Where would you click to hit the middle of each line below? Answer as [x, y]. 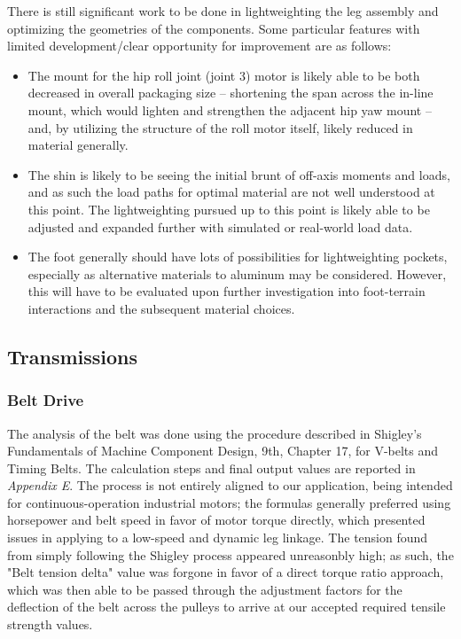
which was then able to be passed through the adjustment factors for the [205, 589]
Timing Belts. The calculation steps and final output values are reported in [211, 468]
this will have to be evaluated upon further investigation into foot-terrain [227, 291]
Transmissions [73, 356]
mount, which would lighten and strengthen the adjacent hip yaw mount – [230, 109]
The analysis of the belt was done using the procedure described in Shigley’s [215, 433]
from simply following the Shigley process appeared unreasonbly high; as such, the [230, 554]
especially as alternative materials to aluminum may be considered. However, [237, 273]
